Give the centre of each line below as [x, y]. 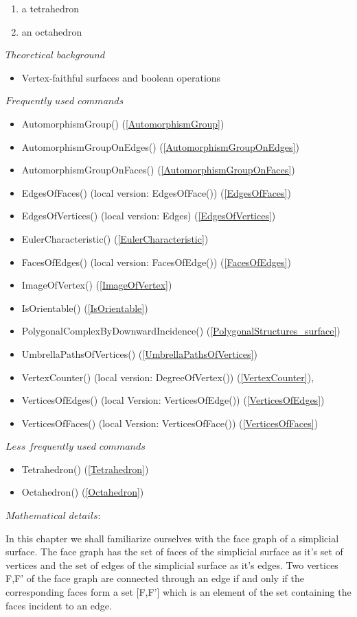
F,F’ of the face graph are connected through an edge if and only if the [155, 578]
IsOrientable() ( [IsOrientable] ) [85, 307]
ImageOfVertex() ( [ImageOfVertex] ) [97, 285]
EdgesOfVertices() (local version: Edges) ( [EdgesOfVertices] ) [149, 216]
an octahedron [52, 31]
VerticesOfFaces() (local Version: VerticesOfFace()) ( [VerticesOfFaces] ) [170, 423]
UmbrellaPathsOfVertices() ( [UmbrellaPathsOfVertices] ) [139, 353]
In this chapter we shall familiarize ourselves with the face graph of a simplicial [172, 538]
